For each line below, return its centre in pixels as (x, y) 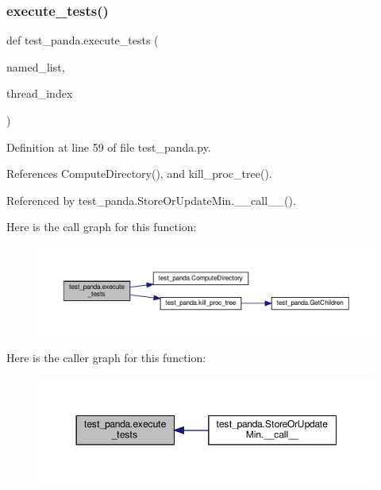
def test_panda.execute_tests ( (83, 40)
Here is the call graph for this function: (102, 227)
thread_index (40, 93)
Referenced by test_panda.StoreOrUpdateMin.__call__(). (151, 200)
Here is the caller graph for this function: (106, 358)
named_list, (36, 66)
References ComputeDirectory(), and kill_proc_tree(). (139, 174)
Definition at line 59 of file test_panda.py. (109, 147)
